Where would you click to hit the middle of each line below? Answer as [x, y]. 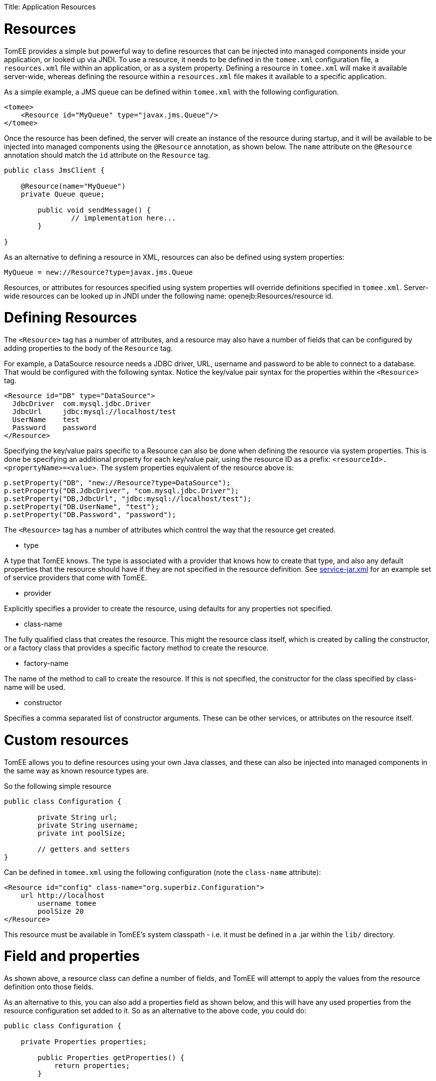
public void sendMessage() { [94, 210]
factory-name [46, 663]
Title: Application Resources [50, 7]
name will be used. [35, 687]
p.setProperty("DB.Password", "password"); [90, 515]
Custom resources [66, 740]
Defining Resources [71, 318]
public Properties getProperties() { [111, 1058]
